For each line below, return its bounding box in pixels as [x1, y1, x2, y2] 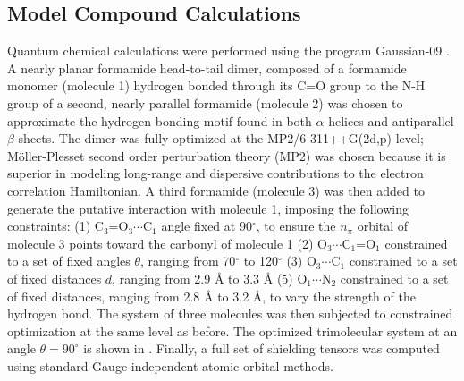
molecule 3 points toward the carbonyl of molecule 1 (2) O [7, 233, 327, 252]
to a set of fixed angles [7, 251, 131, 270]
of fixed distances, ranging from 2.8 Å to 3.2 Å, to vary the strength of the [7, 286, 416, 305]
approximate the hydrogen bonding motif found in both [7, 111, 312, 130]
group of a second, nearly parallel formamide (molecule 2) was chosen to [7, 93, 403, 112]
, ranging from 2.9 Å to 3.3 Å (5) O [112, 268, 308, 287]
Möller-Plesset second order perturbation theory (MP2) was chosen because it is [7, 146, 446, 165]
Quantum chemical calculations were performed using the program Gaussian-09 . [7, 41, 450, 60]
